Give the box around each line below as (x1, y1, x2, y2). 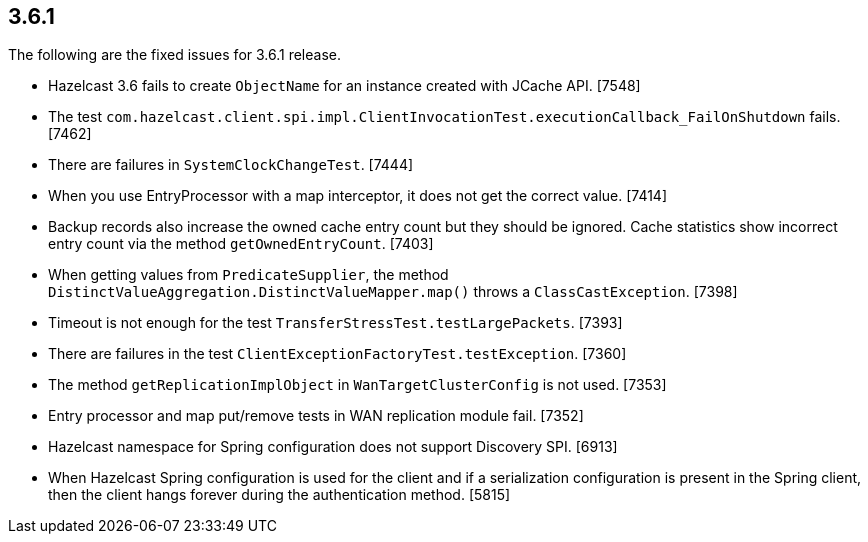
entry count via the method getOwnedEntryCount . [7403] (48, 235, 434, 253)
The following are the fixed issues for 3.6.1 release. (8, 46, 341, 64)
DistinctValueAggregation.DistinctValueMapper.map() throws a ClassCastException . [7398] (48, 283, 738, 301)
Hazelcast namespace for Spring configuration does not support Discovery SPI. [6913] (48, 438, 618, 456)
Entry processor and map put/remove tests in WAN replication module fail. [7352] (48, 407, 584, 425)
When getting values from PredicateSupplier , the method (48, 266, 449, 284)
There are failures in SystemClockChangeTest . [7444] (48, 156, 414, 174)
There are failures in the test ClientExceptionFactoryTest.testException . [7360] (48, 345, 627, 363)
